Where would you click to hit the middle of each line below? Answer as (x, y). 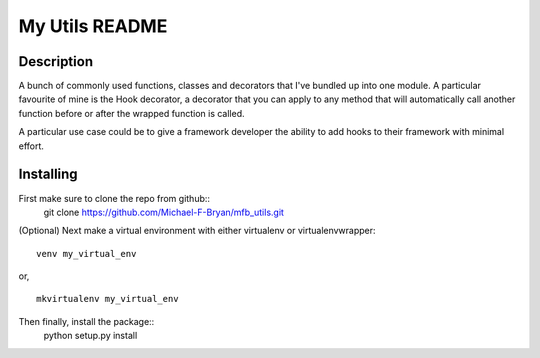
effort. (31, 146)
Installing (48, 174)
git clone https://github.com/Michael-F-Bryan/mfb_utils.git (164, 212)
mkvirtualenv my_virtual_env (107, 299)
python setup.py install (90, 336)
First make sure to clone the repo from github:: (114, 198)
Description (56, 61)
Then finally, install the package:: (86, 321)
